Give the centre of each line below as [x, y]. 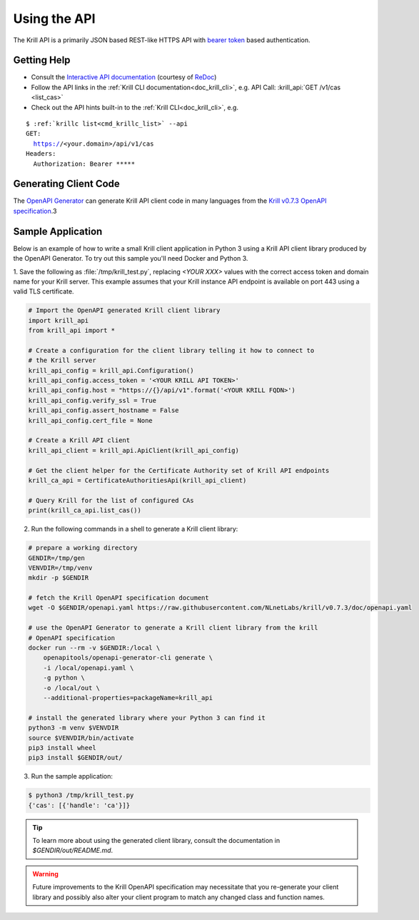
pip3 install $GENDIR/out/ [75, 758]
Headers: [41, 154]
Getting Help [42, 60]
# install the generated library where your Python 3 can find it [147, 717]
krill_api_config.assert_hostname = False [104, 410]
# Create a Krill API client [79, 440]
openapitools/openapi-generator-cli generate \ [128, 658]
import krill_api [59, 320]
